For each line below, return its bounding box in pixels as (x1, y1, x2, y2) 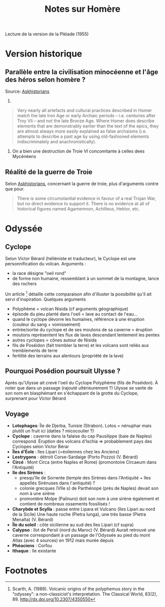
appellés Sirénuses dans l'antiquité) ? (19, 480, 95, 486)
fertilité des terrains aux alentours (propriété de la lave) (12, 352, 124, 359)
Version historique (5, 48, 82, 59)
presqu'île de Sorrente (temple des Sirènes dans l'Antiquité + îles (19, 475, 151, 481)
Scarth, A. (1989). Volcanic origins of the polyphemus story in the (12, 586, 145, 592)
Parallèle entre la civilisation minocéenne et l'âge (5, 68, 159, 76)
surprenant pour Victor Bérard (5, 396, 66, 401)
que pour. (5, 186, 25, 192)
